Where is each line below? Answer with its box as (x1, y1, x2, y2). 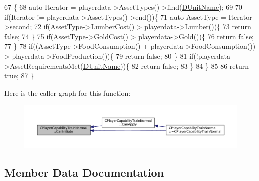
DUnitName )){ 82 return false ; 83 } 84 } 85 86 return (83, 60, 249, 71)
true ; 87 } (4, 70, 34, 81)
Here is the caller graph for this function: (4, 87, 131, 98)
